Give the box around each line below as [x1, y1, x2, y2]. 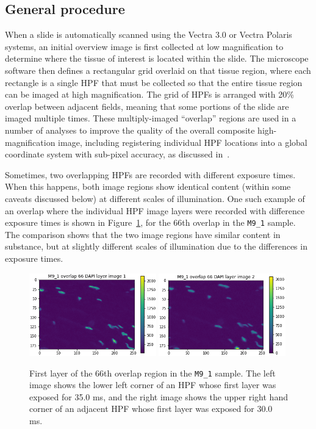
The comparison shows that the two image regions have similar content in [5, 228, 281, 240]
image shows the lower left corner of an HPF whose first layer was [29, 378, 276, 391]
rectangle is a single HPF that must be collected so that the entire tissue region [5, 76, 303, 88]
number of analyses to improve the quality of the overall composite [5, 123, 255, 136]
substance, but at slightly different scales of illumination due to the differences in [5, 240, 307, 253]
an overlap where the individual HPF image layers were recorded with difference [5, 204, 305, 217]
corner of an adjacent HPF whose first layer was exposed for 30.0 [29, 402, 273, 415]
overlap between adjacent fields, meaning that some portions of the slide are [5, 99, 289, 112]
